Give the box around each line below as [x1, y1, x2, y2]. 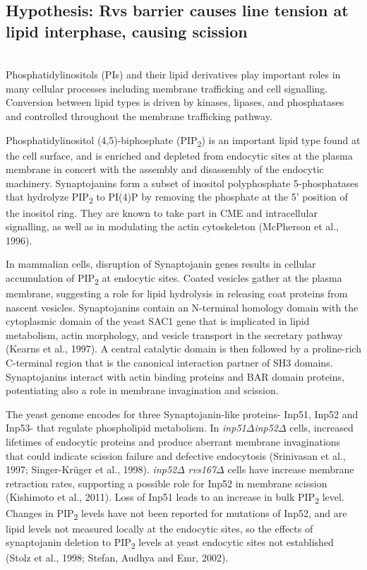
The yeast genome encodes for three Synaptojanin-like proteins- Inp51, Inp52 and [6, 406, 359, 421]
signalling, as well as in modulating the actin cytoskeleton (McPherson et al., [6, 219, 339, 234]
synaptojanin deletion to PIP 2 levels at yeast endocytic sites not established [6, 535, 334, 552]
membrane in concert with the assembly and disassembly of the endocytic [6, 162, 324, 177]
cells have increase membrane [227, 462, 354, 477]
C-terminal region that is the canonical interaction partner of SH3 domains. [6, 355, 333, 370]
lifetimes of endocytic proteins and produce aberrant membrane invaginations [6, 434, 341, 449]
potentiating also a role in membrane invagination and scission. [6, 383, 279, 398]
